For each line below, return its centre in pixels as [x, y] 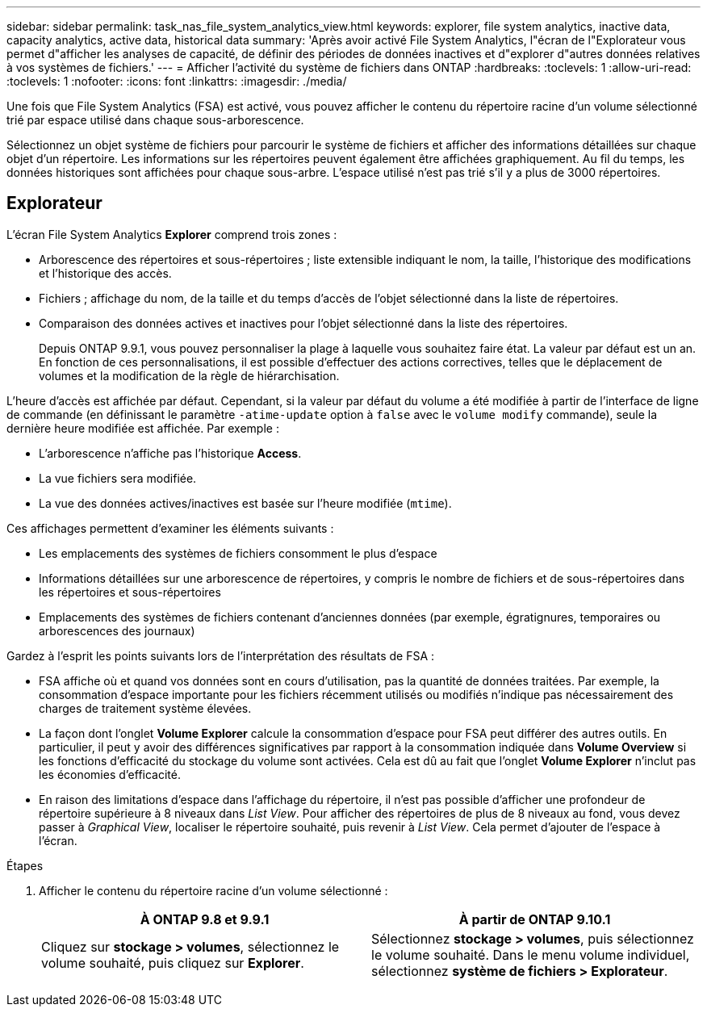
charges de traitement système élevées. [145, 708]
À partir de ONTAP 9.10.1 [535, 919]
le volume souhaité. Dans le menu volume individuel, [531, 954]
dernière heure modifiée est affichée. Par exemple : [143, 428]
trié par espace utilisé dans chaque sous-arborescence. [155, 120]
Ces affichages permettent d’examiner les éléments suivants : [170, 528]
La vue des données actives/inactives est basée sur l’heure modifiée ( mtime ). [245, 503]
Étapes [25, 865]
